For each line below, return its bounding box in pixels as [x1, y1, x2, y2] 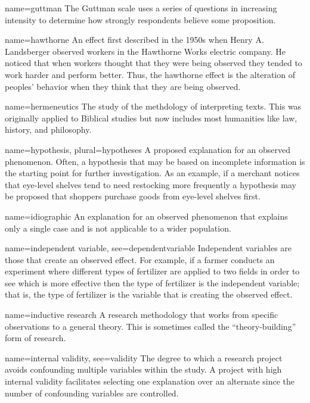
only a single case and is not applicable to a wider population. [5, 221, 231, 234]
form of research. [5, 332, 66, 344]
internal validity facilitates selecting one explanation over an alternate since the [5, 375, 295, 388]
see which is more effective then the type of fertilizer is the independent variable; [5, 276, 300, 289]
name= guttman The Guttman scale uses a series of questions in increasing [5, 2, 277, 14]
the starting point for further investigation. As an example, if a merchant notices [5, 167, 300, 179]
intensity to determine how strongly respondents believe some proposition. [5, 13, 276, 26]
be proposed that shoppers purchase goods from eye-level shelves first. [5, 190, 261, 202]
